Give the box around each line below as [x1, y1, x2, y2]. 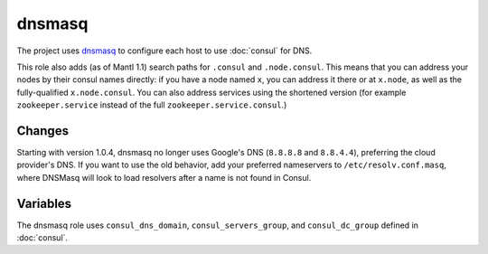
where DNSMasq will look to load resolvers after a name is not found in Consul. [16, 172, 312, 183]
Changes [16, 123, 70, 138]
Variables [16, 195, 72, 212]
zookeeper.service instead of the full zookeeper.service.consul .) [16, 99, 287, 110]
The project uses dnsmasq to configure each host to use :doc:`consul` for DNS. [16, 45, 313, 56]
